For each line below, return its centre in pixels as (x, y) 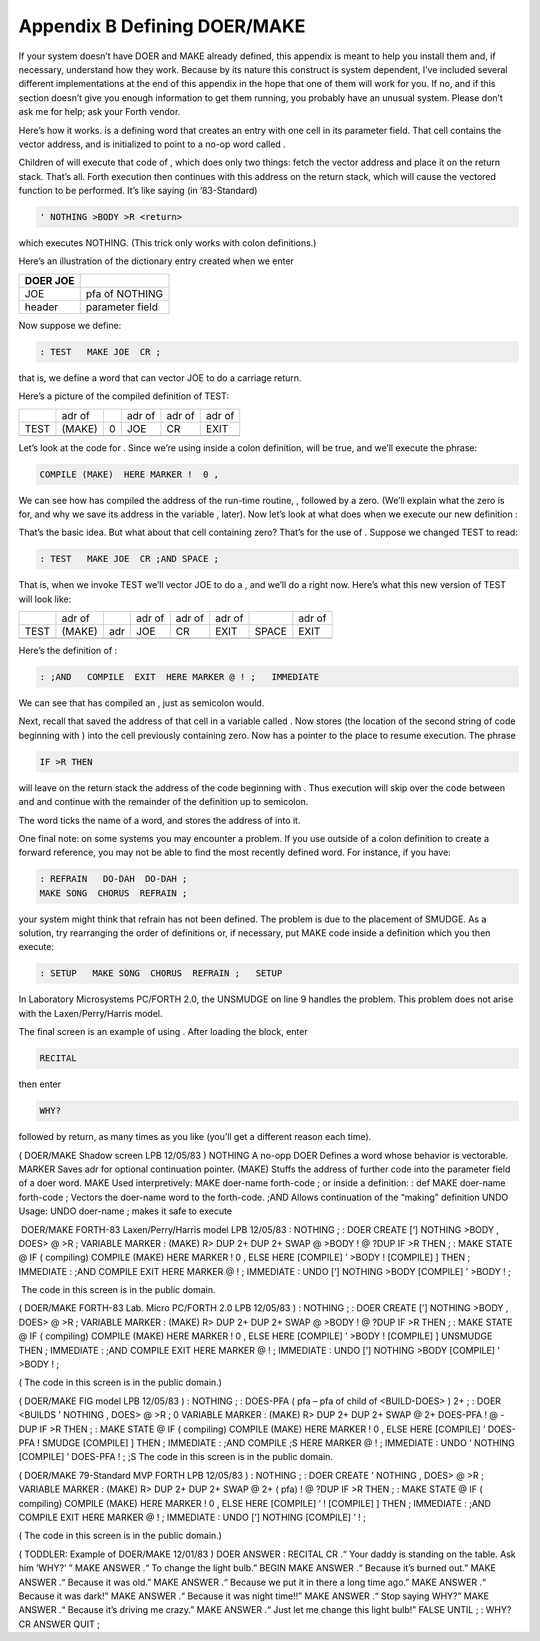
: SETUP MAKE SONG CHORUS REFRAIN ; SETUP (161, 973)
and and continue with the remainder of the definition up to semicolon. (163, 802)
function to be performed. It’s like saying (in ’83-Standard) (138, 191)
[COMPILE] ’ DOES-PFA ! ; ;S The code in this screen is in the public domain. (176, 1457)
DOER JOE (49, 280)
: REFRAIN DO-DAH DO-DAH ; (113, 879)
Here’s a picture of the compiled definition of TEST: (124, 396)
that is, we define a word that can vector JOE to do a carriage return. (160, 377)
